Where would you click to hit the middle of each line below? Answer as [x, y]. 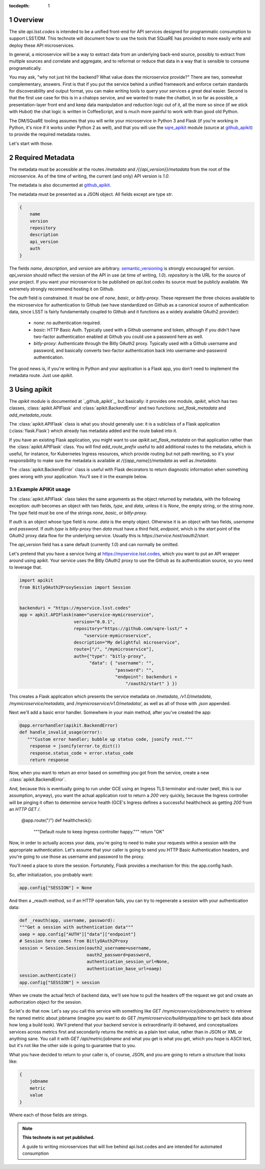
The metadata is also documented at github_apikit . [60, 185]
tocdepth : [19, 6]
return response [49, 760]
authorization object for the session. [46, 1002]
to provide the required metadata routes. [50, 134]
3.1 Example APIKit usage [40, 489]
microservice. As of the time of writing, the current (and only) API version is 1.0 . [90, 176]
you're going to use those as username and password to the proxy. [77, 857]
